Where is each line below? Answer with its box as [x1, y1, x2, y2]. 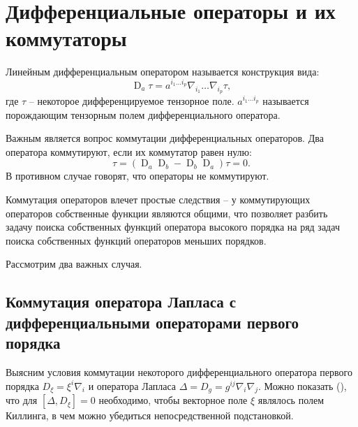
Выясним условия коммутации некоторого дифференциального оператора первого [6, 364, 352, 379]
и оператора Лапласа [88, 378, 177, 393]
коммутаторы [6, 24, 127, 52]
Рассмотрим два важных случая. [6, 256, 142, 271]
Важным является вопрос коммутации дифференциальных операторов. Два [6, 131, 324, 145]
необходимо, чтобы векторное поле [98, 393, 248, 407]
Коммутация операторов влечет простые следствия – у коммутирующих [6, 191, 311, 206]
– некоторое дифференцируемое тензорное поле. [29, 94, 234, 108]
